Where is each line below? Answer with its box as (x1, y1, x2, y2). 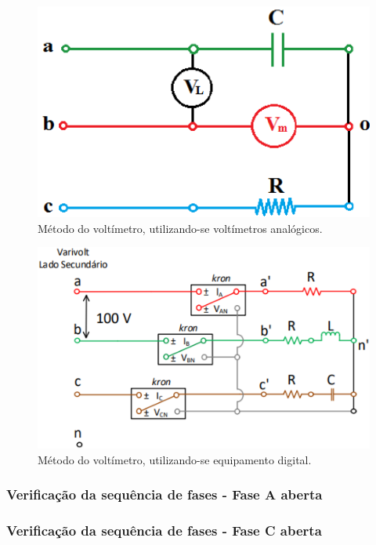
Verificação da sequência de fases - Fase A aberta (6, 485, 323, 504)
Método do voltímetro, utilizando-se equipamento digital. (38, 451, 312, 467)
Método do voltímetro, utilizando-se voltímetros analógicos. (38, 220, 323, 236)
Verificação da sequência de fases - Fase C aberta (6, 521, 322, 540)
